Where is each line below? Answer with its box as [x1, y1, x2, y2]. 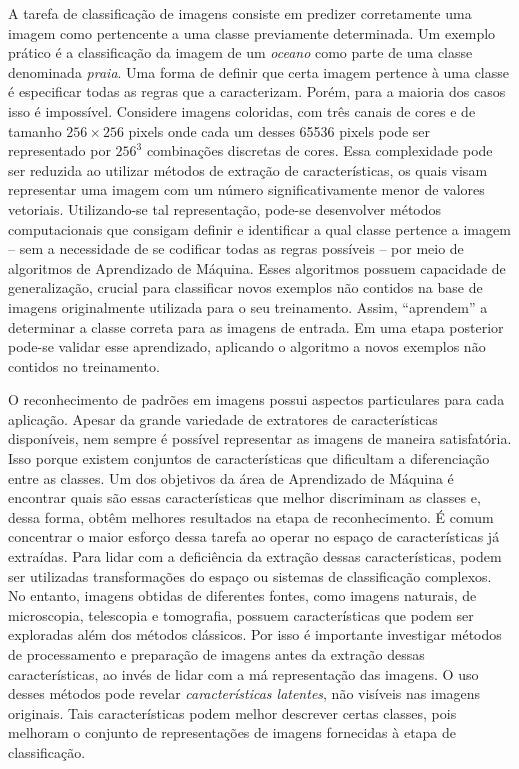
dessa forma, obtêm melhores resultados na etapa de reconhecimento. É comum [8, 506, 494, 527]
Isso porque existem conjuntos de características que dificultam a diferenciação [8, 448, 490, 469]
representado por [8, 140, 111, 161]
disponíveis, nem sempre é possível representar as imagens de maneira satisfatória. [8, 428, 512, 449]
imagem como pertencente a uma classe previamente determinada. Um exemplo [8, 22, 496, 43]
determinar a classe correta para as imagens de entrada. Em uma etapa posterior [8, 316, 504, 337]
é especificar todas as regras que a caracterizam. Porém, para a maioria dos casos [8, 81, 506, 102]
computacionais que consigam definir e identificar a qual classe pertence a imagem [8, 218, 511, 239]
